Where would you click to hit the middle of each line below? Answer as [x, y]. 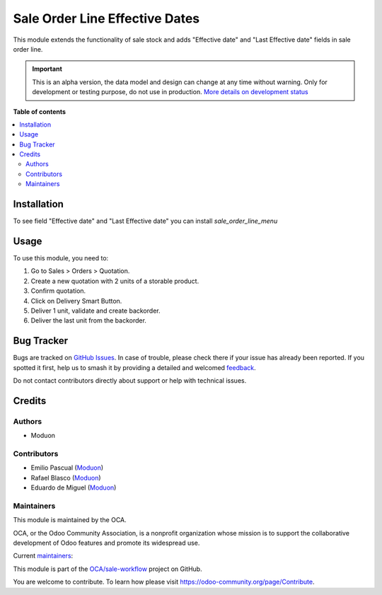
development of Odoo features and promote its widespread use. [106, 543]
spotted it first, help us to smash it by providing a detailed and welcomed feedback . [134, 367]
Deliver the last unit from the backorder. [88, 320]
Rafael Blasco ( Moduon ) [66, 478]
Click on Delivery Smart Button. [76, 301]
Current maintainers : [43, 556]
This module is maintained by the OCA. [70, 520]
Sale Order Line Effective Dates [106, 18]
